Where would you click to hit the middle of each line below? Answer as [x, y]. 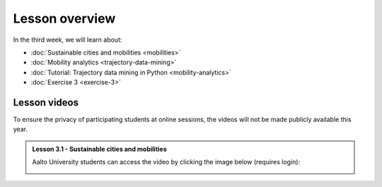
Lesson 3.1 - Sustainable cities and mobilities [99, 149]
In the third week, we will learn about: [68, 40]
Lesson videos [46, 102]
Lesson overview [64, 18]
